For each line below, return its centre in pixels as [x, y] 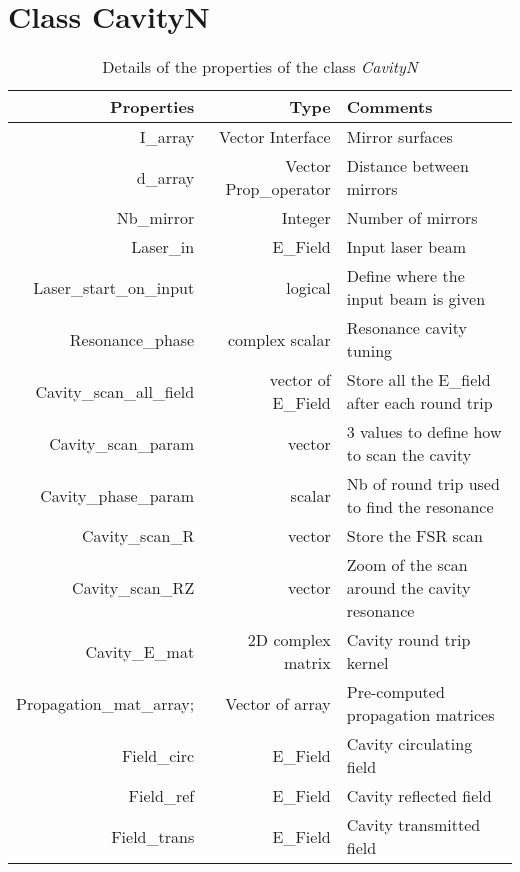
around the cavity [408, 588]
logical [308, 287]
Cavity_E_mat [140, 651]
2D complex [289, 640]
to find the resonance [420, 507]
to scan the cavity [409, 455]
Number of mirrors [412, 218]
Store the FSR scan [414, 536]
